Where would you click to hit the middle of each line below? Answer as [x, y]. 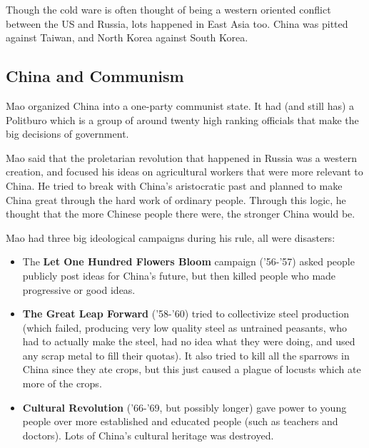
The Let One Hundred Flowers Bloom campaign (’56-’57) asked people [188, 261]
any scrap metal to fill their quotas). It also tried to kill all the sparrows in [186, 355]
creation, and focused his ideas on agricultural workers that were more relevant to [184, 172]
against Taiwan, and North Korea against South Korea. [127, 37]
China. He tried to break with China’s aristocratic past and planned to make [174, 185]
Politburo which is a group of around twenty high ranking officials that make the [182, 119]
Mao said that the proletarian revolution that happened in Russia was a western [181, 157]
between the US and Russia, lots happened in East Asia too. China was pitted [177, 23]
